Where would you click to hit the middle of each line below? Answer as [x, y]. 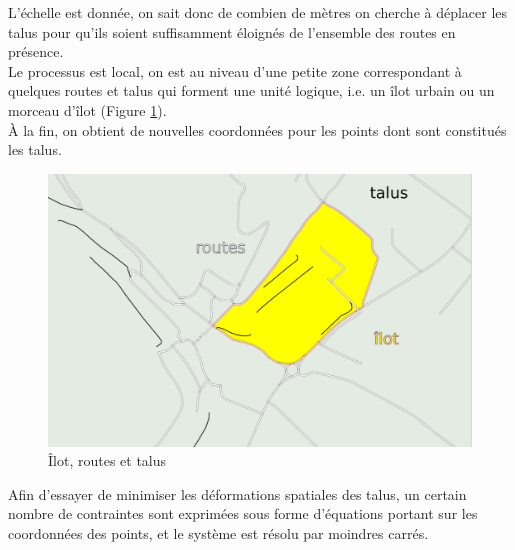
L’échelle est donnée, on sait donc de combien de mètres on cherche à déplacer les [258, 12]
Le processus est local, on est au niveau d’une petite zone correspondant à [235, 70]
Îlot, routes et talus [107, 460]
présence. [36, 51]
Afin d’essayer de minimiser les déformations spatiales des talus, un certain [237, 493]
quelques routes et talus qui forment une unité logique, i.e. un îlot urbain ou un [251, 90]
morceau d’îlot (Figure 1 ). [87, 109]
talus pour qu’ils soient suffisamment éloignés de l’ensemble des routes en [232, 31]
